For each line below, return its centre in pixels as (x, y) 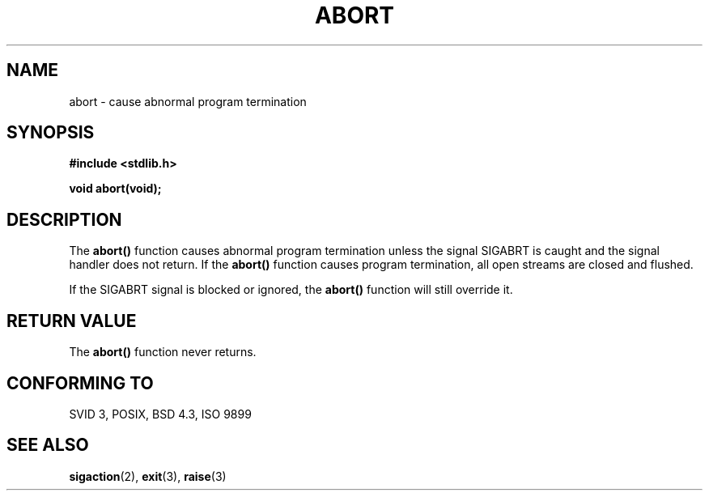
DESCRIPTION (64, 219)
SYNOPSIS (51, 133)
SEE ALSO (48, 445)
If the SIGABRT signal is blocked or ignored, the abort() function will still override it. (291, 290)
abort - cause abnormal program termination (188, 101)
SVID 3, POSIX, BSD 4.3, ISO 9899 (160, 414)
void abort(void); (115, 189)
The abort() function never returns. (163, 352)
